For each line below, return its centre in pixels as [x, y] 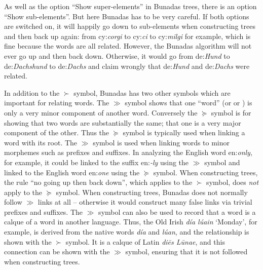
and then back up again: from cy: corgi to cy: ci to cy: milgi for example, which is [127, 36]
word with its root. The [41, 142]
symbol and [222, 162]
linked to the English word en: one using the [72, 172]
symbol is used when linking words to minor [161, 142]
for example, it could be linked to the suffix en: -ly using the [97, 162]
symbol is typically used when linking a [184, 132]
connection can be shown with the [57, 252]
